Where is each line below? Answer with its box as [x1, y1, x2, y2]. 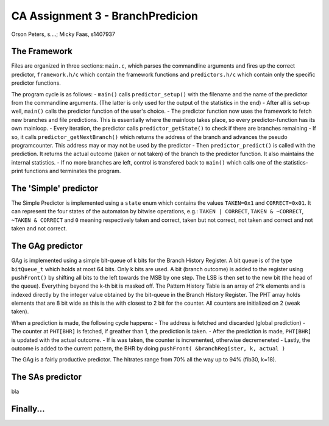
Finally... [11, 404, 45, 414]
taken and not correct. [11, 225, 67, 232]
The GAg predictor [11, 241, 83, 251]
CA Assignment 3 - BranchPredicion [11, 9, 198, 23]
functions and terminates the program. [24, 168, 121, 175]
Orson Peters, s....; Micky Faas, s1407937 [11, 30, 116, 38]
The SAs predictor [11, 372, 82, 382]
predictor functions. [11, 79, 61, 87]
